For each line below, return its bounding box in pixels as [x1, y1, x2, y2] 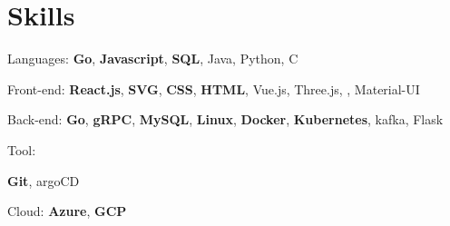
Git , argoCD [7, 171, 80, 190]
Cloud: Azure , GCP [7, 201, 127, 221]
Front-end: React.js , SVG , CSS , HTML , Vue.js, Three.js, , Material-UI [7, 79, 420, 98]
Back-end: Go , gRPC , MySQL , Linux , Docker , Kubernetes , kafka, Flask [7, 110, 444, 129]
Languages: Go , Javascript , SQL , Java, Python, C [7, 49, 298, 68]
